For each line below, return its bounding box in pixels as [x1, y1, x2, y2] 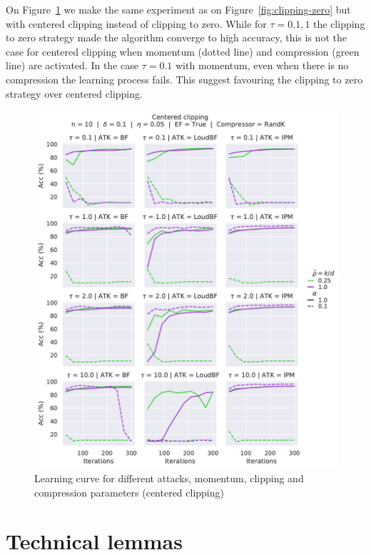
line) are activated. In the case [6, 58, 138, 73]
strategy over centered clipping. [6, 86, 143, 101]
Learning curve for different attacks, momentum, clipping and [34, 471, 304, 486]
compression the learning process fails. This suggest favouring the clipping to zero [6, 71, 363, 86]
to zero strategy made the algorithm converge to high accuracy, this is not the [6, 30, 347, 45]
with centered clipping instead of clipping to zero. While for [6, 16, 267, 31]
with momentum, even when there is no [175, 58, 349, 73]
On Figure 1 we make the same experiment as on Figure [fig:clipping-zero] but [6, 2, 351, 16]
